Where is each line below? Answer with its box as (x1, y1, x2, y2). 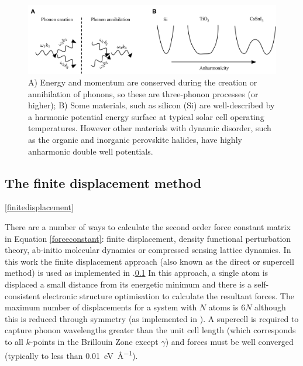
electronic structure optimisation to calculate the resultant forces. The (43, 289, 294, 302)
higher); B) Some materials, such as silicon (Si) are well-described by (28, 99, 275, 111)
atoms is (208, 301, 239, 313)
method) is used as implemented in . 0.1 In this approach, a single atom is (5, 266, 268, 279)
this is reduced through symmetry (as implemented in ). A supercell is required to (5, 312, 299, 324)
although (254, 301, 286, 313)
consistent (5, 289, 40, 302)
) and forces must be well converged (165, 335, 294, 347)
